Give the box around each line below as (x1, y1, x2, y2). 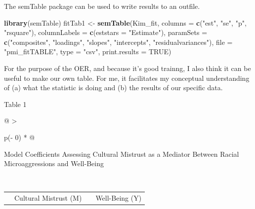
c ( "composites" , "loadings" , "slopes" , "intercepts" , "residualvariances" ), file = (4, 36, 233, 47)
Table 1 (4, 99, 27, 109)
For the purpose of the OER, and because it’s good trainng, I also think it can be (4, 63, 251, 73)
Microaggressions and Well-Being (4, 158, 104, 169)
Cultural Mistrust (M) (14, 193, 82, 203)
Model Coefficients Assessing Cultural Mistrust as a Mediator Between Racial (4, 148, 239, 159)
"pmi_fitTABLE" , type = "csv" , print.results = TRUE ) (4, 46, 171, 57)
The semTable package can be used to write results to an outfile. (4, 1, 200, 11)
